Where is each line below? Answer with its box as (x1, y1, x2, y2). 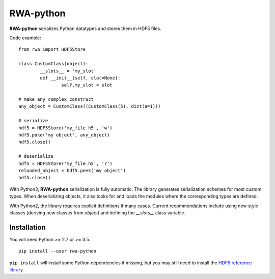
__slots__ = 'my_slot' (40, 68, 97, 74)
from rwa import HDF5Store (18, 46, 86, 52)
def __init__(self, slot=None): (40, 75, 121, 81)
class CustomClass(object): (18, 61, 89, 67)
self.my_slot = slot (61, 82, 113, 88)
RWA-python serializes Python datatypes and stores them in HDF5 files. (9, 25, 161, 32)
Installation (9, 223, 46, 232)
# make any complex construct (18, 97, 94, 102)
